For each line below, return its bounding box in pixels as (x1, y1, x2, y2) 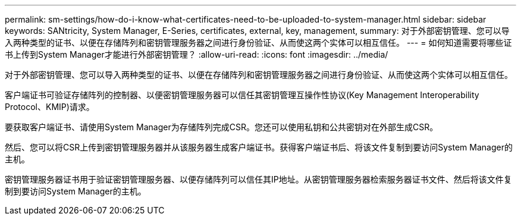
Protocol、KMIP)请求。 (5, 102, 95, 112)
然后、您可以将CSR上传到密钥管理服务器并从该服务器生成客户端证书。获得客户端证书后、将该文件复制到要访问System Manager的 (5, 142, 513, 152)
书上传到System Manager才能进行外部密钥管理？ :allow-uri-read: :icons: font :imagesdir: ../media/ (5, 49, 388, 59)
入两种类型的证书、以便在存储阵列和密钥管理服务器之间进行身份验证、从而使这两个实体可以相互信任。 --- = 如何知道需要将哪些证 (5, 37, 512, 48)
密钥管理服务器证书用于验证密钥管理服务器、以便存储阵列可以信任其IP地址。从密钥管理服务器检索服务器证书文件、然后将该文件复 (5, 174, 512, 184)
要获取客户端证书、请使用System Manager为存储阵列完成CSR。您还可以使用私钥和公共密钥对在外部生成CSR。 (5, 122, 438, 132)
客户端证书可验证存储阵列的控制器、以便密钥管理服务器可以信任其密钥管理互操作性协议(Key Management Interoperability (5, 90, 479, 100)
